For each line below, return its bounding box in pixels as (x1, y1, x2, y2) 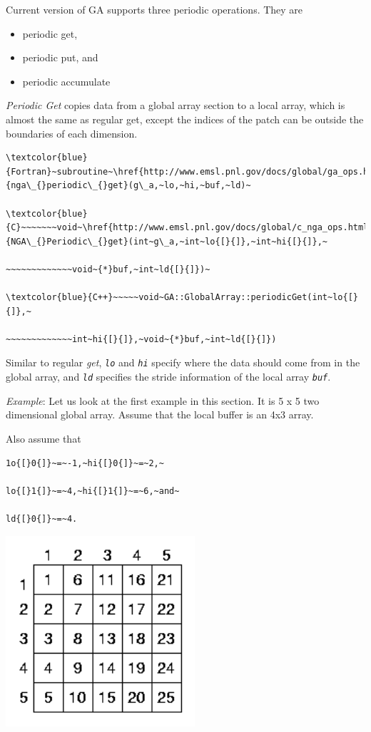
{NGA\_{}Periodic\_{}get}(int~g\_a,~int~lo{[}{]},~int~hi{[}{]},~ (6, 236, 328, 247)
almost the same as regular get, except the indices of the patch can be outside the (6, 111, 364, 126)
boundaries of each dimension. (6, 125, 138, 140)
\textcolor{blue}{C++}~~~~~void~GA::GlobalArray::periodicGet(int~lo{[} (6, 292, 358, 303)
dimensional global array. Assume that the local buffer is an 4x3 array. (6, 407, 314, 422)
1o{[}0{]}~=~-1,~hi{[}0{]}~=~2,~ (6, 458, 164, 468)
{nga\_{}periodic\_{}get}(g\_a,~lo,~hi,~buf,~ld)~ (6, 180, 251, 191)
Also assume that (6, 431, 81, 445)
